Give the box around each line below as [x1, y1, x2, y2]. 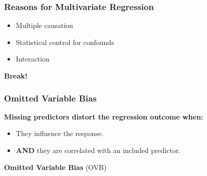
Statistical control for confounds [16, 36, 114, 47]
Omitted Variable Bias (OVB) [4, 161, 107, 172]
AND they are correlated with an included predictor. [16, 145, 181, 155]
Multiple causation [16, 20, 73, 30]
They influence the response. [16, 128, 104, 138]
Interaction [16, 53, 50, 64]
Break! [4, 70, 28, 80]
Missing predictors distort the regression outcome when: [4, 111, 203, 121]
